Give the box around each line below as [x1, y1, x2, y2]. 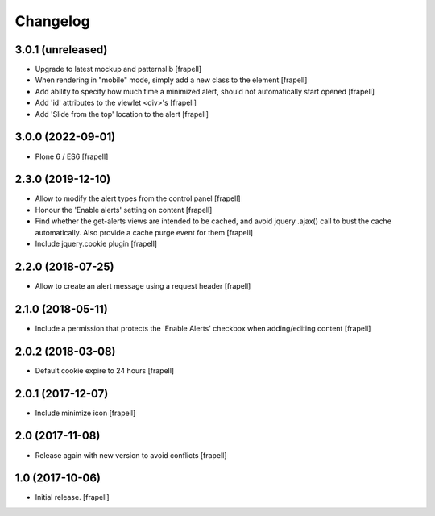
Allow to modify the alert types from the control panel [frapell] [35, 193, 241, 203]
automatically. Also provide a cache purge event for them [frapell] [35, 227, 254, 237]
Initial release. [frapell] [35, 493, 110, 502]
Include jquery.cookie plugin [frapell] [35, 239, 157, 248]
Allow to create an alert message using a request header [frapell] [35, 281, 251, 290]
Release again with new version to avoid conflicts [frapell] [35, 450, 227, 460]
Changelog [14, 12, 90, 30]
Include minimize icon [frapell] [35, 408, 136, 418]
